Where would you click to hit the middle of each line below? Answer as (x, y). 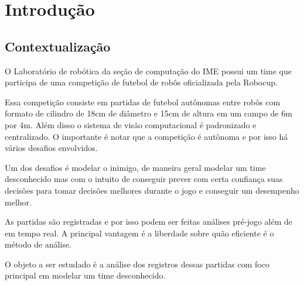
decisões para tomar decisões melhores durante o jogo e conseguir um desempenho (152, 190)
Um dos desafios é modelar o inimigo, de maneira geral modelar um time (135, 167)
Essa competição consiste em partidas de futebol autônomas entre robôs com (143, 102)
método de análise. (38, 244)
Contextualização (58, 46)
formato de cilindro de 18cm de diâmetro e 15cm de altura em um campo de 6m (148, 113)
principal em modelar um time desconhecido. (85, 275)
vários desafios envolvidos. (51, 148)
